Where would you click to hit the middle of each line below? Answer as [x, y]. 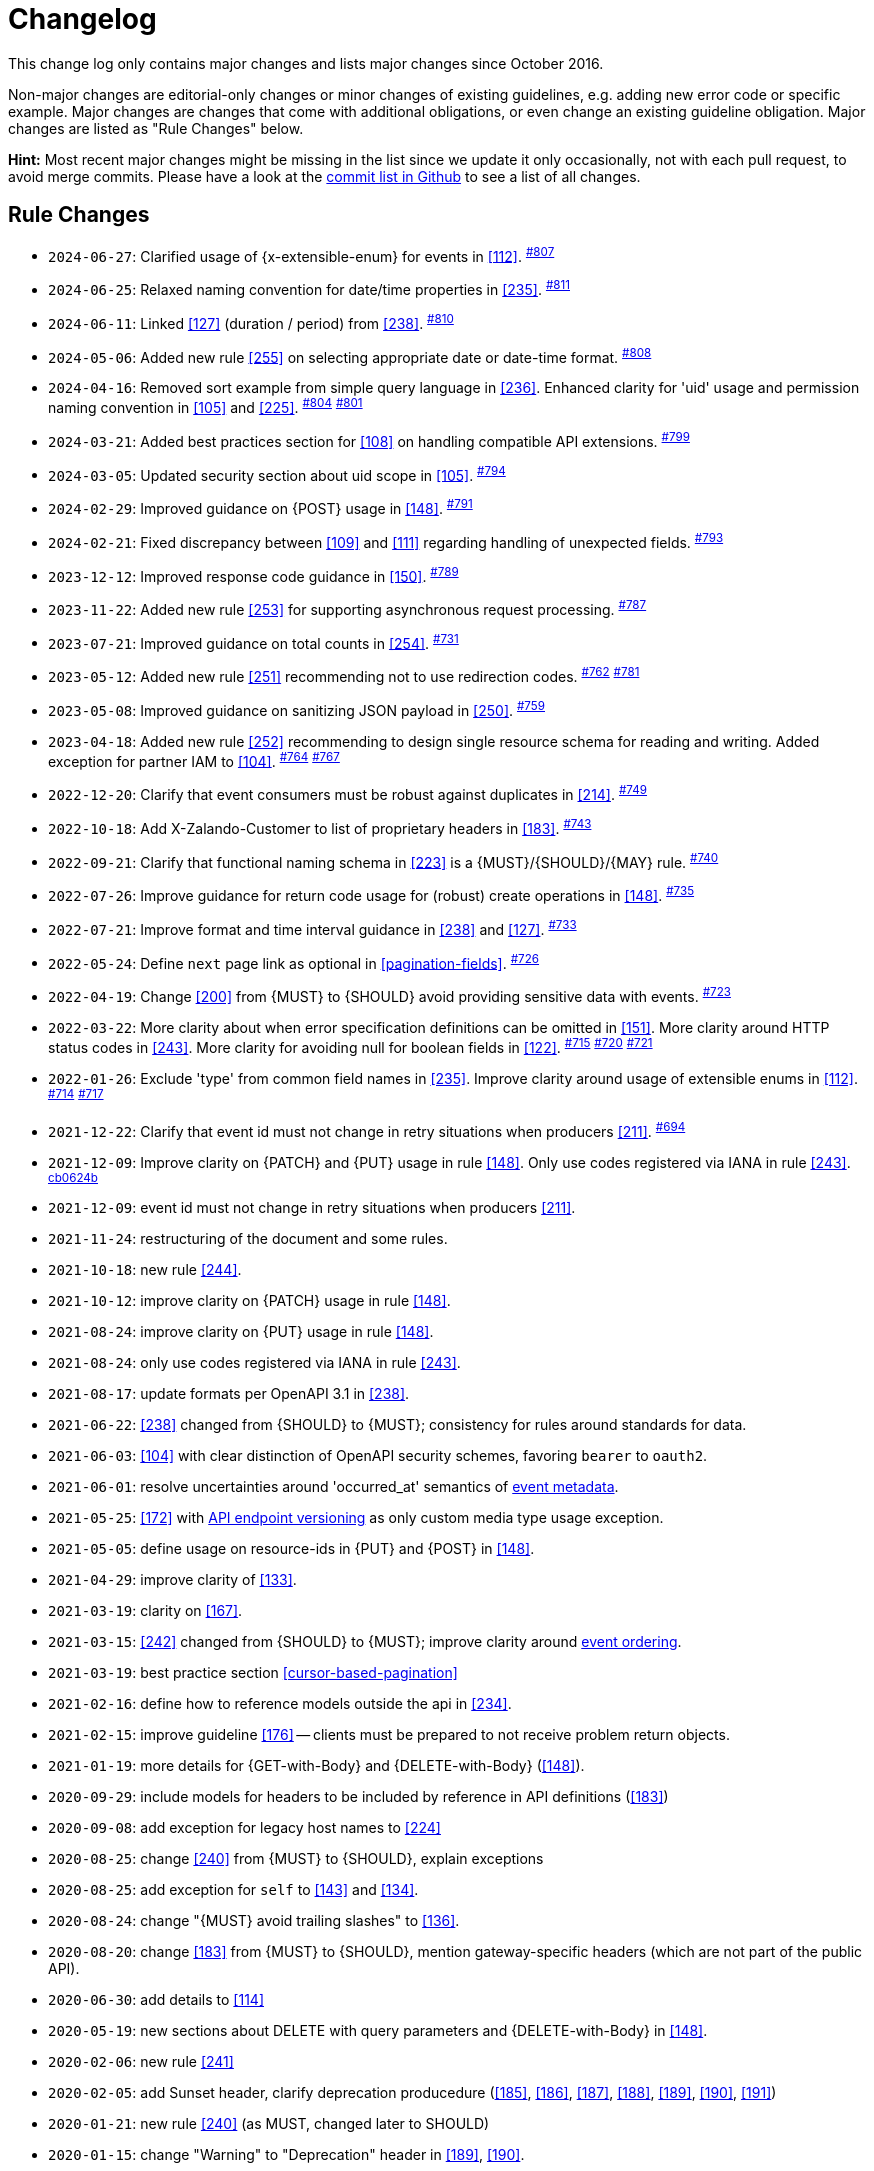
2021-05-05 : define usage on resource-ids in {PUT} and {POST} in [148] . [291, 1548]
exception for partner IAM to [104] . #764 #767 [194, 759]
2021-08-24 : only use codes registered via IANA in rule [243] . [254, 1362]
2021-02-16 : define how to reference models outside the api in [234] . [280, 1703]
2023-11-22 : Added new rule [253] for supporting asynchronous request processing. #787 [347, 608]
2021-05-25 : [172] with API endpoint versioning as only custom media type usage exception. [356, 1517]
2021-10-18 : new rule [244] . [145, 1269]
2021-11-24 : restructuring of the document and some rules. [248, 1238]
